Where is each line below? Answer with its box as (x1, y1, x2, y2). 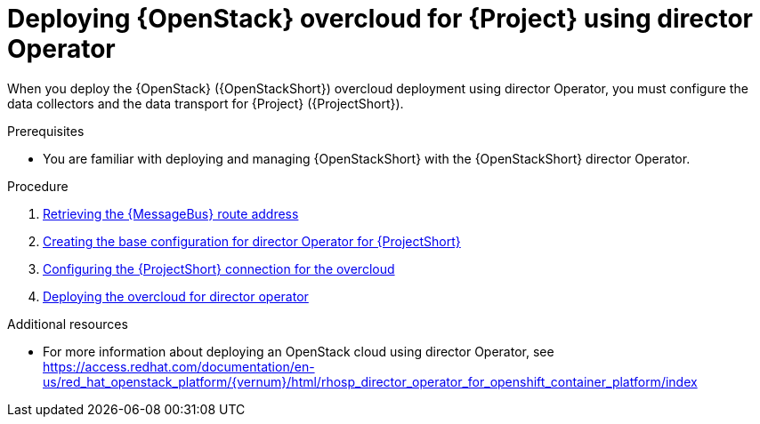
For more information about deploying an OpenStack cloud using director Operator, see (43, 343, 554, 359)
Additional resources (7, 316, 128, 332)
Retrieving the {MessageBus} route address (43, 205, 299, 221)
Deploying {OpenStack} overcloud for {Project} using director (7, 4, 753, 34)
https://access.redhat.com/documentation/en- (43, 358, 315, 374)
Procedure (7, 178, 69, 194)
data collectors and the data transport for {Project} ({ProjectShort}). (7, 95, 404, 111)
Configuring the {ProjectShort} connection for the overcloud (43, 260, 395, 276)
